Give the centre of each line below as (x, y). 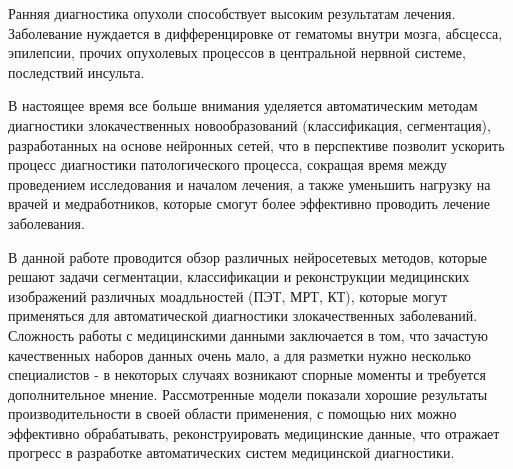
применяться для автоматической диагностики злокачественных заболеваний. (243, 315)
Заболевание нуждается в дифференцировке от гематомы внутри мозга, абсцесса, (255, 32)
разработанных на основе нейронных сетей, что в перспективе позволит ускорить (256, 144)
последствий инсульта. (76, 71)
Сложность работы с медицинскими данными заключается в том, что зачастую (248, 334)
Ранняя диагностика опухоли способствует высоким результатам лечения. (232, 13)
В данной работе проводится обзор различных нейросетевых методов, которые (248, 256)
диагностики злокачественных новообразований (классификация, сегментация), (249, 124)
